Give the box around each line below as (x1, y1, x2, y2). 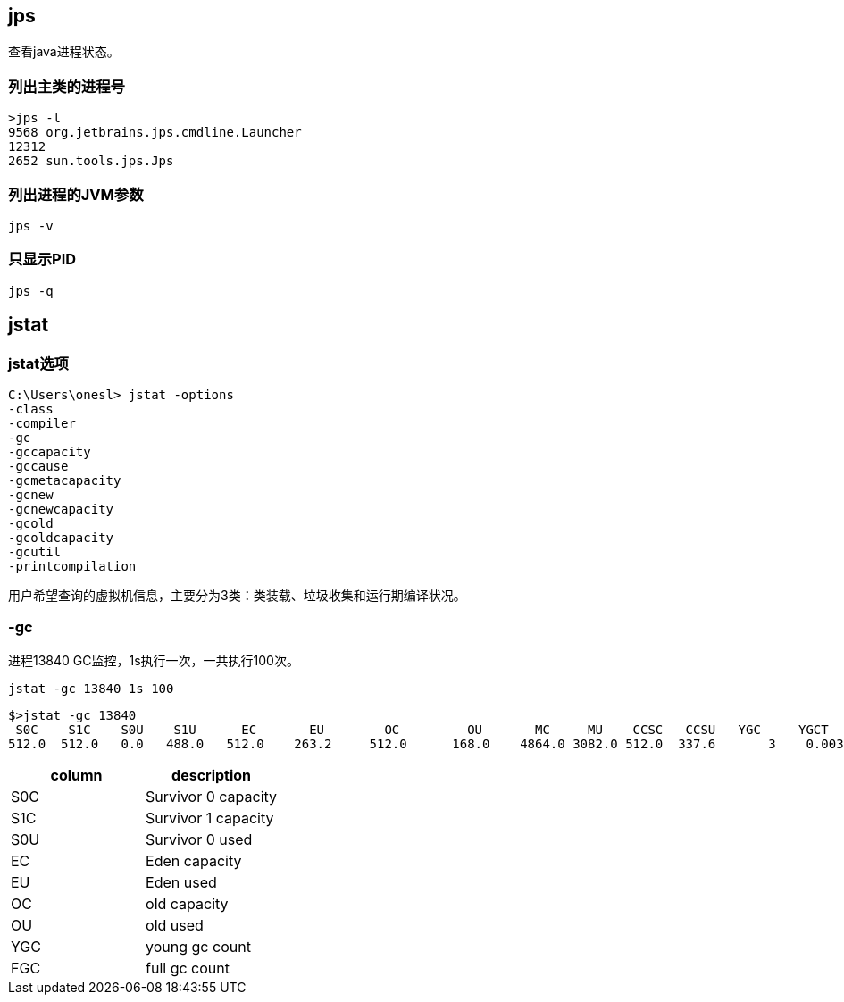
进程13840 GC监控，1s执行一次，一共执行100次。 (8, 652, 299, 668)
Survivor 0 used (146, 830, 253, 848)
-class (8, 401, 54, 416)
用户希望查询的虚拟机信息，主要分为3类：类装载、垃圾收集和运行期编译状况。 (8, 587, 466, 603)
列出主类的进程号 (8, 77, 125, 96)
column (50, 765, 103, 784)
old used (146, 915, 204, 934)
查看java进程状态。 (8, 44, 120, 60)
